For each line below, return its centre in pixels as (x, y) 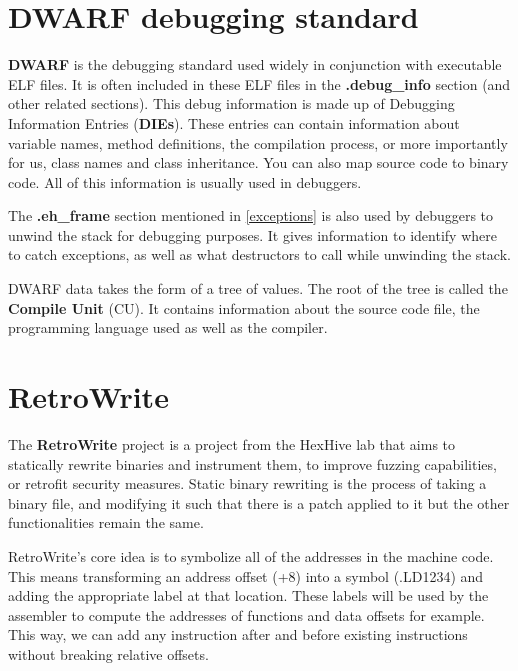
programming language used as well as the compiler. (168, 327)
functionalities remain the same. (106, 522)
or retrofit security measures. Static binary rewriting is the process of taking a (247, 483)
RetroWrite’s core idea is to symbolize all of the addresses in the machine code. (251, 555)
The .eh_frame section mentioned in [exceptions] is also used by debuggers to (251, 215)
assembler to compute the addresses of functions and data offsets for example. (246, 614)
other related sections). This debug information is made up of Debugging (231, 103)
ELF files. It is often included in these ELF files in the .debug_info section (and (259, 83)
